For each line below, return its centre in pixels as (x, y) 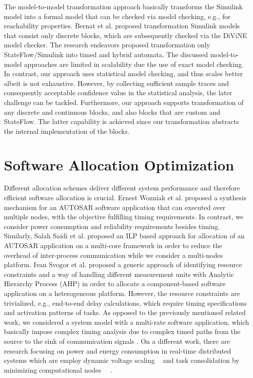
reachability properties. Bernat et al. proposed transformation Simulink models (122, 26)
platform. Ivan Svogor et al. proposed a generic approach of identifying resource (123, 264)
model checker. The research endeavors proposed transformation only (107, 45)
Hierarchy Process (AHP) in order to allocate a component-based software (115, 283)
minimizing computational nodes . (58, 369)
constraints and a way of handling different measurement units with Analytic (119, 274)
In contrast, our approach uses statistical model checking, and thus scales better (124, 73)
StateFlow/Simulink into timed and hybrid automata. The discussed (106, 54)
